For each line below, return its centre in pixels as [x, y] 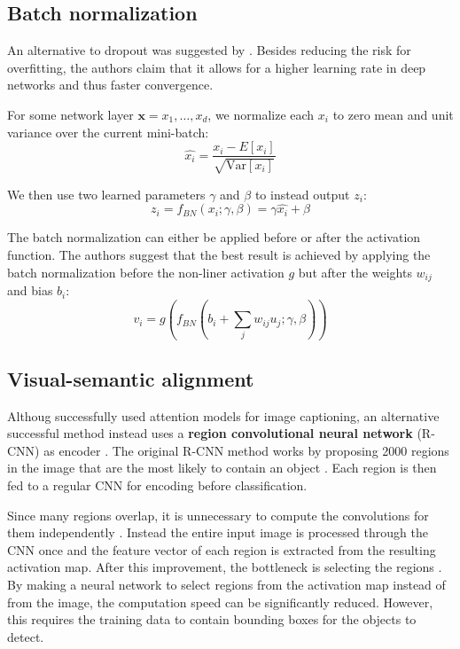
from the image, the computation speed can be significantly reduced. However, [220, 602]
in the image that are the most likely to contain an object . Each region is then [222, 468]
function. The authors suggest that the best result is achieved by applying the [219, 255]
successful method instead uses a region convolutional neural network [210, 433]
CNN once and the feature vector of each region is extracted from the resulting [222, 549]
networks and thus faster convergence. [110, 85]
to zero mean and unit [393, 114]
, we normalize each [261, 114]
